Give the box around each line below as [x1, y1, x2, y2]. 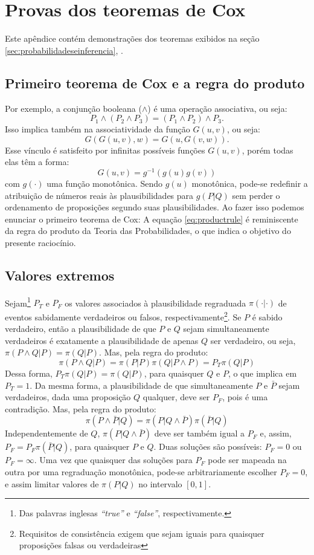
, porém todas [242, 143, 293, 156]
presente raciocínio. [5, 236, 76, 248]
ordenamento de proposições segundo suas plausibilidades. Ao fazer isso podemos [5, 201, 304, 213]
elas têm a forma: [5, 155, 69, 168]
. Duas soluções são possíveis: [153, 440, 262, 453]
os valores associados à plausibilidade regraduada [65, 296, 246, 309]
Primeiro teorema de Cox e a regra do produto [5, 73, 305, 92]
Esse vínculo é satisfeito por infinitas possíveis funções [5, 143, 205, 156]
